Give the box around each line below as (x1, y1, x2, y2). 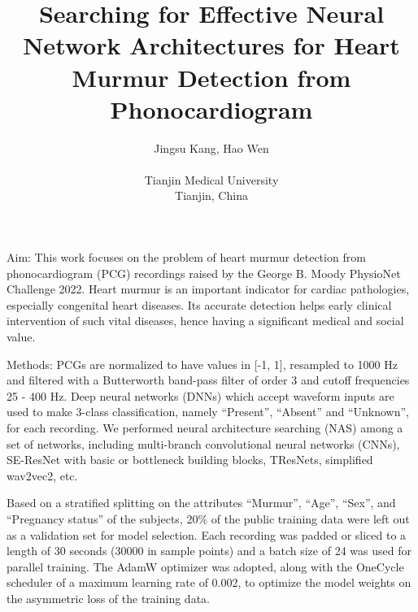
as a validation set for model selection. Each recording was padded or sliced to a (7, 526, 407, 543)
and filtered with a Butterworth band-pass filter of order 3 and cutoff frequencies (7, 371, 410, 388)
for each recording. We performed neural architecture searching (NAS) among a (7, 419, 403, 436)
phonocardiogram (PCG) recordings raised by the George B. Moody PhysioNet (7, 264, 401, 281)
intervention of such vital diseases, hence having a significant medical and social (7, 312, 404, 329)
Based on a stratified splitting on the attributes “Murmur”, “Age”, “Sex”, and (7, 494, 396, 511)
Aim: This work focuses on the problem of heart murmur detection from (7, 249, 366, 266)
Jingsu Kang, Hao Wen (154, 139, 269, 156)
